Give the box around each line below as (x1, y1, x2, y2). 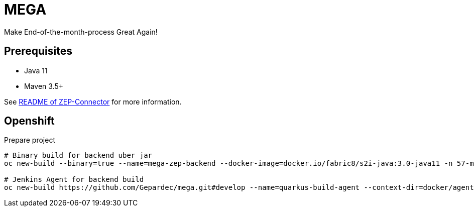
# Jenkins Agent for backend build (4, 175, 144, 184)
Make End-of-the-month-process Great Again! (4, 27, 158, 36)
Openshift (4, 115, 55, 128)
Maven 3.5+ (24, 81, 64, 90)
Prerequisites (4, 45, 72, 58)
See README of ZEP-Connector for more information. (4, 97, 182, 106)
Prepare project (4, 136, 55, 145)
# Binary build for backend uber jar (4, 151, 153, 160)
